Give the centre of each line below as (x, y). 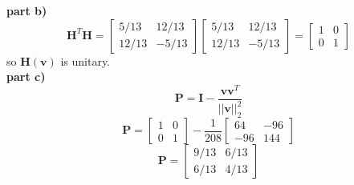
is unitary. (85, 60)
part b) (27, 10)
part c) (26, 76)
